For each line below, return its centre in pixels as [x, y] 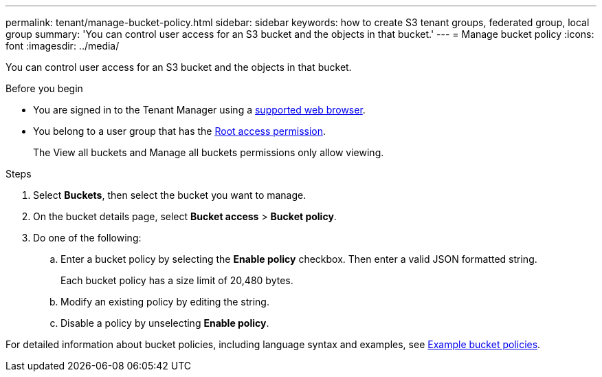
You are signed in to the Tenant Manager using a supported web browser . [199, 110]
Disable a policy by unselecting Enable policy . [165, 323]
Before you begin [44, 88]
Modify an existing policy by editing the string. [165, 302]
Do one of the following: [87, 238]
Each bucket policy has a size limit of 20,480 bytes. [177, 280]
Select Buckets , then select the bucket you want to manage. [170, 195]
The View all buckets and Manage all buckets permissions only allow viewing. [209, 152]
